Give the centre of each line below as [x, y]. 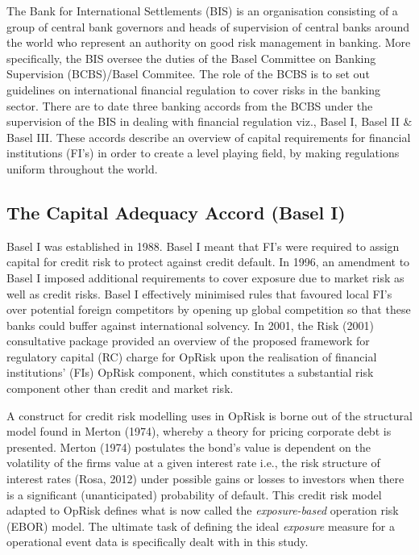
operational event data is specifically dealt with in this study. [158, 542]
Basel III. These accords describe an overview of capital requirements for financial [209, 137]
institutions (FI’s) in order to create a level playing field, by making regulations [203, 153]
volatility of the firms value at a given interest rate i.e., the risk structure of [193, 463]
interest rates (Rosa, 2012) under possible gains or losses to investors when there [205, 479]
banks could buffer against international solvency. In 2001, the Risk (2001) [190, 325]
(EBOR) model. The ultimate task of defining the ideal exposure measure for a [201, 526]
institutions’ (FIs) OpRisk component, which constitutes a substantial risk [190, 372]
